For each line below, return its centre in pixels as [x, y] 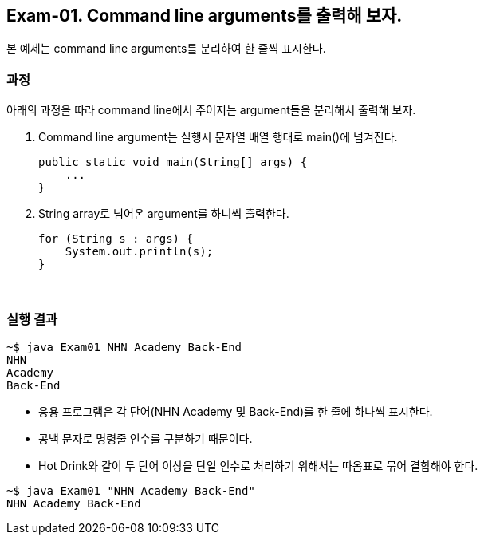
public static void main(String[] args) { [173, 162]
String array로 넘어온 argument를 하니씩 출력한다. [164, 214]
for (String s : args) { [116, 239]
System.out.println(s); [139, 252]
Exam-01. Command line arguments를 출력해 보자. [205, 16]
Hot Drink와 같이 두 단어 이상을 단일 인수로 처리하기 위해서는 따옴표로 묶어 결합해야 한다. [258, 465]
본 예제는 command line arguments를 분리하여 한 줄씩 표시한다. [166, 49]
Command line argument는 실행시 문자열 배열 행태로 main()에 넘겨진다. [218, 137]
